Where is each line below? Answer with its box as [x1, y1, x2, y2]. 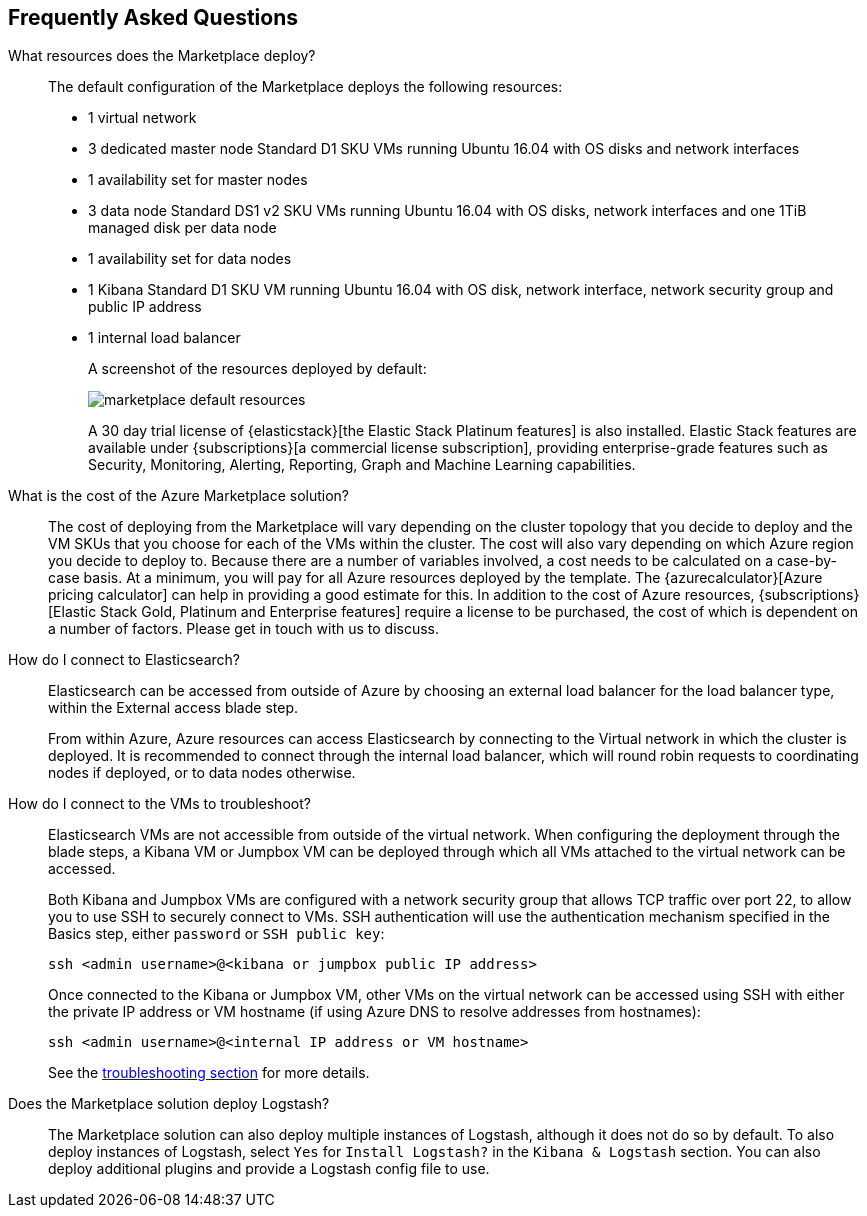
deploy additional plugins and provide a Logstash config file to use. [48, 1160, 490, 1178]
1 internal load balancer [88, 329, 241, 347]
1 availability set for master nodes [88, 171, 308, 189]
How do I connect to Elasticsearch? [8, 651, 240, 669]
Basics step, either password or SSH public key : [48, 925, 385, 943]
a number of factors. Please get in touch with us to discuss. [48, 620, 440, 638]
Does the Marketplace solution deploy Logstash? [8, 1095, 330, 1113]
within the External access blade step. [48, 699, 298, 717]
